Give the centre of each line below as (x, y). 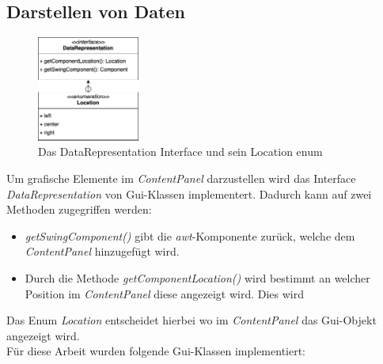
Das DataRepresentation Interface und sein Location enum (180, 152)
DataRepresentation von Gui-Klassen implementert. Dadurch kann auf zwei (189, 193)
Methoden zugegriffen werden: (79, 209)
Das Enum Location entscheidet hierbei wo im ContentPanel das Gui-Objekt (191, 320)
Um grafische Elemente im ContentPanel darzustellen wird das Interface (181, 178)
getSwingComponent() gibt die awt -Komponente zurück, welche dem (190, 235)
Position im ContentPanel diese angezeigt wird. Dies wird (165, 293)
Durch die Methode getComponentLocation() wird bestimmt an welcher (197, 277)
